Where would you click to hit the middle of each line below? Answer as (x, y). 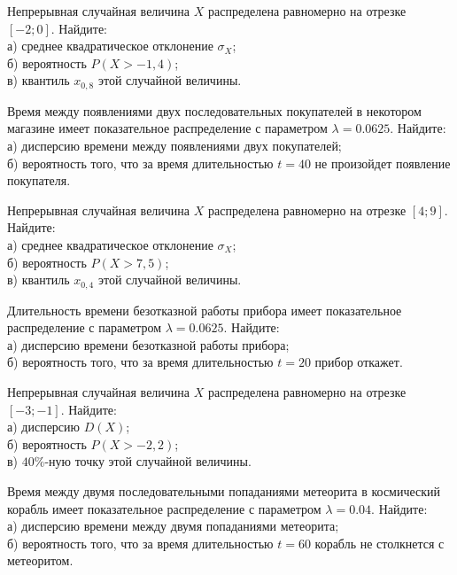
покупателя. (39, 180)
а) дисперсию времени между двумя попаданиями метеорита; (173, 526)
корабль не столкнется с (380, 543)
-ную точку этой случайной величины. (148, 461)
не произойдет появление (383, 163)
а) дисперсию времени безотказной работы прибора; (148, 344)
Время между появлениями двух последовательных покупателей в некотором (214, 110)
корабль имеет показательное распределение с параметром (164, 508)
